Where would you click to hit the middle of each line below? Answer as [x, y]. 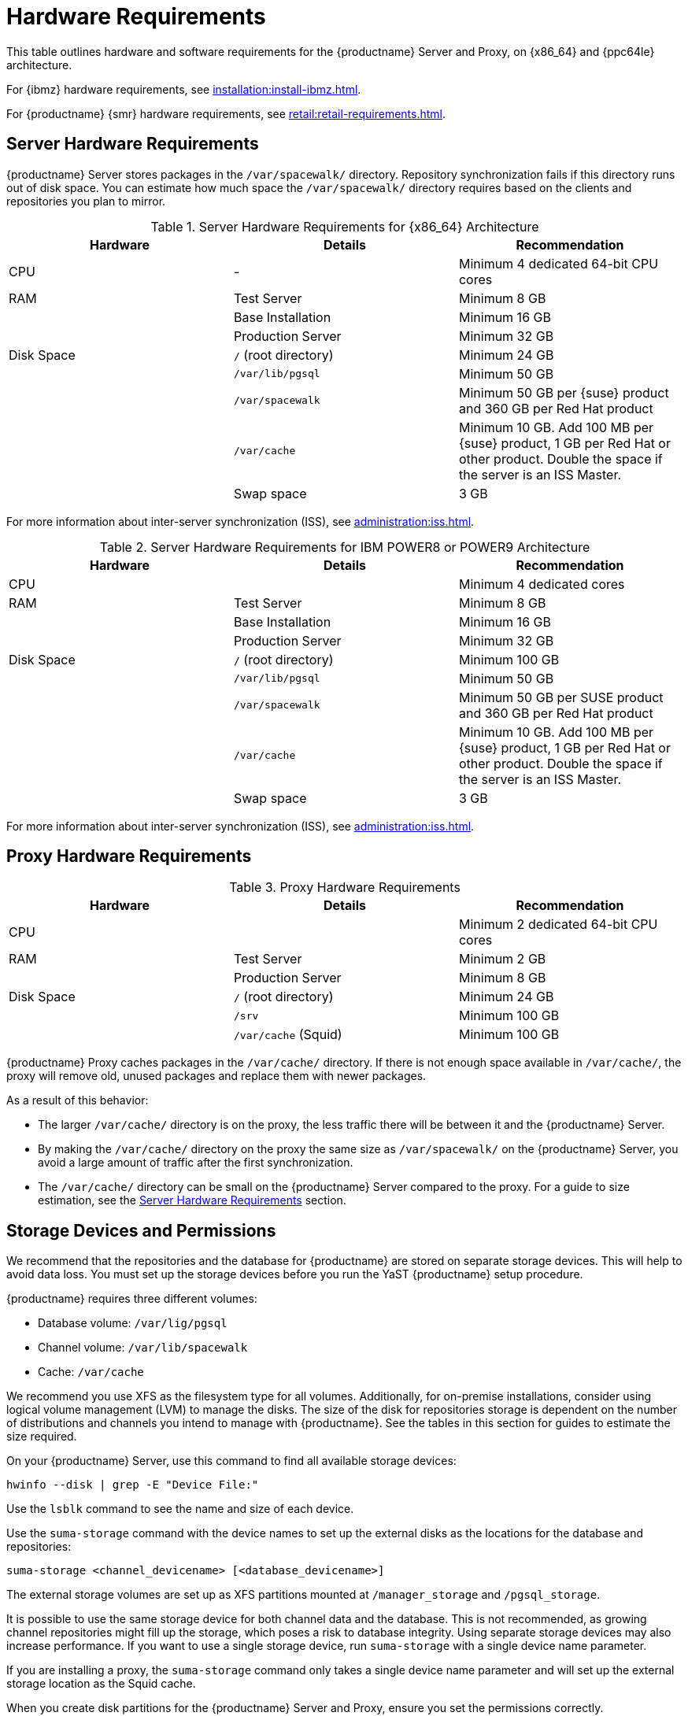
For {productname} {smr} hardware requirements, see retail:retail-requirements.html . [226, 113]
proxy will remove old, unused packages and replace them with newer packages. [216, 1076]
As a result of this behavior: [78, 1100]
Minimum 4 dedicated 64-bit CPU [559, 263]
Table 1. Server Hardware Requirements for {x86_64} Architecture [345, 226]
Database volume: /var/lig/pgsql [133, 1323]
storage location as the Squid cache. [101, 1684]
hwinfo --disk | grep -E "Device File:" [133, 1485]
